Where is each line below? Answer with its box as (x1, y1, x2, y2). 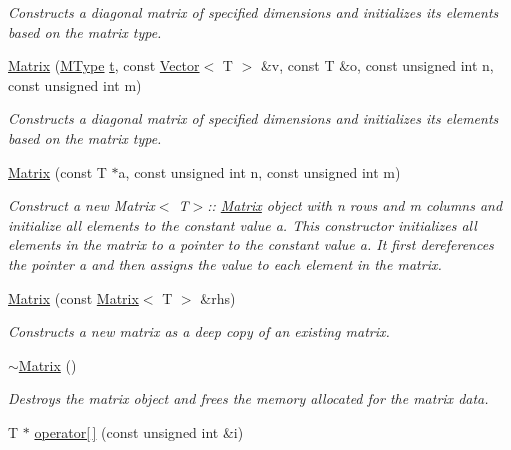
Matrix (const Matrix (8, 287, 139, 308)
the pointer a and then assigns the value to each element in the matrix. (8, 253, 442, 274)
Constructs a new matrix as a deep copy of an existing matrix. (8, 321, 390, 342)
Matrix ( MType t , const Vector (8, 55, 200, 76)
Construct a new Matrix (8, 195, 155, 216)
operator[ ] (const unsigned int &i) (34, 421, 244, 442)
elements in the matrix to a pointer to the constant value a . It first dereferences (8, 234, 494, 255)
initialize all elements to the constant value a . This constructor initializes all (8, 214, 477, 235)
